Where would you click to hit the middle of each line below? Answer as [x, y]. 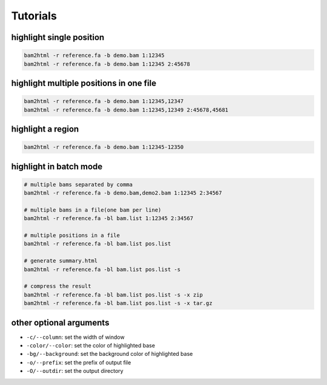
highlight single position [58, 37]
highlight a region [45, 129]
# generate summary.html [61, 261]
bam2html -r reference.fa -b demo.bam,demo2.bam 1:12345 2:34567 [123, 193]
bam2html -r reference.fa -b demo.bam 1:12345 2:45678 [107, 64]
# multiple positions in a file [72, 236]
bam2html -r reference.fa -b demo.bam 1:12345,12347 [104, 101]
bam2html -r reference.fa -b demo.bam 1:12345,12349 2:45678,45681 [126, 110]
